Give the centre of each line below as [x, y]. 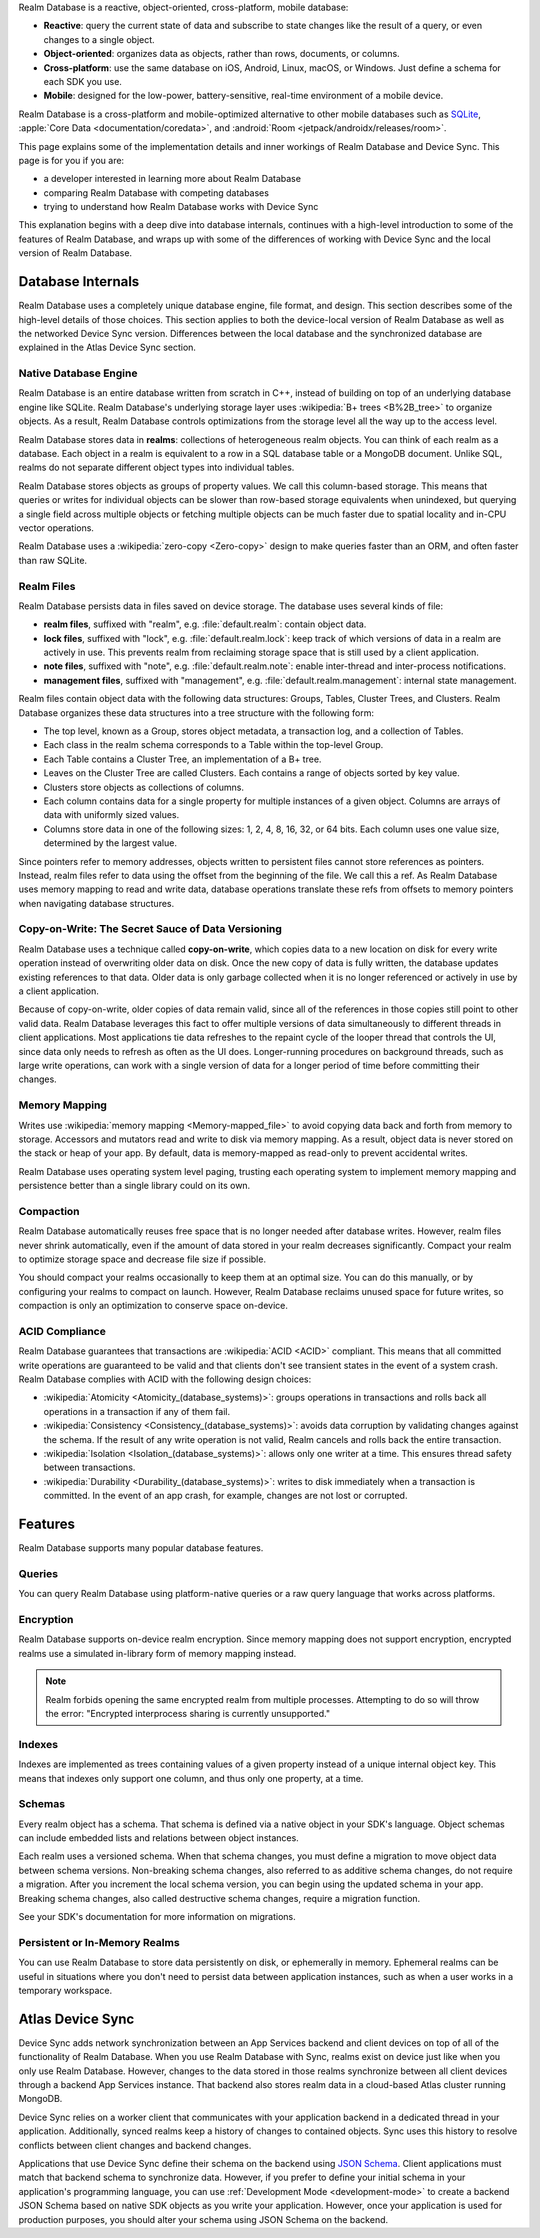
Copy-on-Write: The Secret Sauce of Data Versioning [150, 929]
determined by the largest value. [110, 843]
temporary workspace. [65, 1990]
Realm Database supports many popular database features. [141, 1548]
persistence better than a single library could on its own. [134, 1186]
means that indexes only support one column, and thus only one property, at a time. [191, 1778]
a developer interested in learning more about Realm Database [172, 179]
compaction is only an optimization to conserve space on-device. [153, 1306]
